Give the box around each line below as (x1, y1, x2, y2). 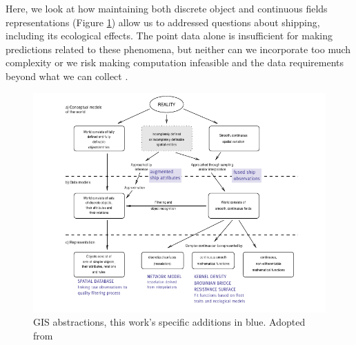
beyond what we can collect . (6, 68, 128, 83)
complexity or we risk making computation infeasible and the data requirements (6, 55, 344, 70)
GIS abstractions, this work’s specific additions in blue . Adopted (33, 315, 306, 329)
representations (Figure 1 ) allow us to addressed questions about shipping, (6, 14, 320, 29)
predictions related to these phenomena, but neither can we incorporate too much (6, 41, 351, 56)
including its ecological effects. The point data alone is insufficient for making (6, 28, 333, 43)
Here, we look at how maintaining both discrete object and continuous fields (6, 1, 328, 15)
